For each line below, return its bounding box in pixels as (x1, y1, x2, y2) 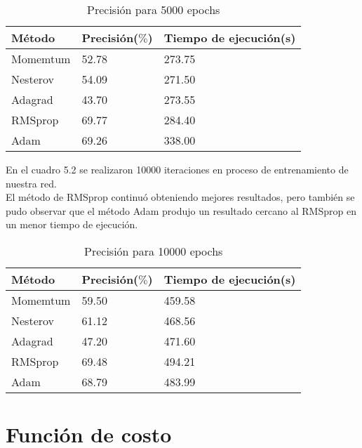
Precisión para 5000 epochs (87, 1, 220, 18)
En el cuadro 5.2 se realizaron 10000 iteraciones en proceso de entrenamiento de (6, 162, 349, 176)
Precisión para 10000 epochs (84, 242, 223, 259)
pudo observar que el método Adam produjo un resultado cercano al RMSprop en (6, 203, 356, 218)
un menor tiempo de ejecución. (6, 217, 138, 232)
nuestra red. (6, 176, 57, 190)
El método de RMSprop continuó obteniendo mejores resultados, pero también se (6, 190, 355, 204)
